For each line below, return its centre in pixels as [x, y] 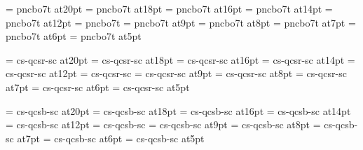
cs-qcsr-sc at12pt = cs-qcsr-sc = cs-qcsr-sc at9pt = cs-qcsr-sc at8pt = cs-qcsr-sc [176, 73]
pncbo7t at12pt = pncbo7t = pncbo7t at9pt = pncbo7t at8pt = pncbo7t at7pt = [181, 22]
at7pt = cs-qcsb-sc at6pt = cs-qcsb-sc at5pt [111, 138]
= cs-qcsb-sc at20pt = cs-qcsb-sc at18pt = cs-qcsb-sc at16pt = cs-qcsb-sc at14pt [178, 110]
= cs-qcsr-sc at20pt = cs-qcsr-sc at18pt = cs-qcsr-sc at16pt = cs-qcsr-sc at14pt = [180, 59]
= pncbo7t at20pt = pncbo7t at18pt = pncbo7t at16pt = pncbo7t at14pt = [169, 8]
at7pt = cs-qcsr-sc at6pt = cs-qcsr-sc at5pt [98, 87]
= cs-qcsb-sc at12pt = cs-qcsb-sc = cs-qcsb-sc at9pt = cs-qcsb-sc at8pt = [163, 124]
